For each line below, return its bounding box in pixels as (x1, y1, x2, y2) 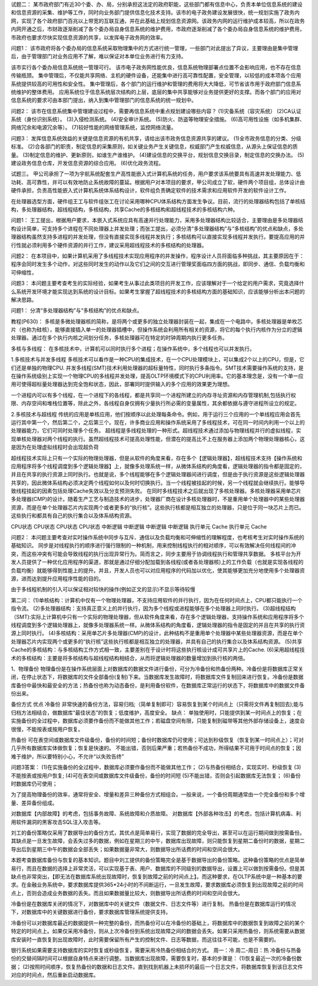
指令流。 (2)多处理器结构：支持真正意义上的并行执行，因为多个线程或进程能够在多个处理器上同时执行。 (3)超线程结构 (11, 605, 296, 612)
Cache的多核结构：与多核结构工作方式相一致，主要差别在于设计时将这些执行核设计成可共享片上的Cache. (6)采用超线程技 (11, 646, 305, 654)
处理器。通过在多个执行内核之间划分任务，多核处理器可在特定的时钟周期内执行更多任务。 (11, 334, 228, 341)
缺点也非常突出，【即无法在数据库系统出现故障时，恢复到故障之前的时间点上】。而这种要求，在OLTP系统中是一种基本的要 (11, 873, 303, 880)
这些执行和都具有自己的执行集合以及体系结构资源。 (11, 512, 135, 519)
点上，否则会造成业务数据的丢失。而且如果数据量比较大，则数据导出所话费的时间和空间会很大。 (11, 889, 243, 896)
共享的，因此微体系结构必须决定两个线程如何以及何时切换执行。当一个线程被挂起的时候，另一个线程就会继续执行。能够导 (11, 479, 305, 486)
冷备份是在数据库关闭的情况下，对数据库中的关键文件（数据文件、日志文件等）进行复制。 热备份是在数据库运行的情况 (11, 901, 296, 908)
